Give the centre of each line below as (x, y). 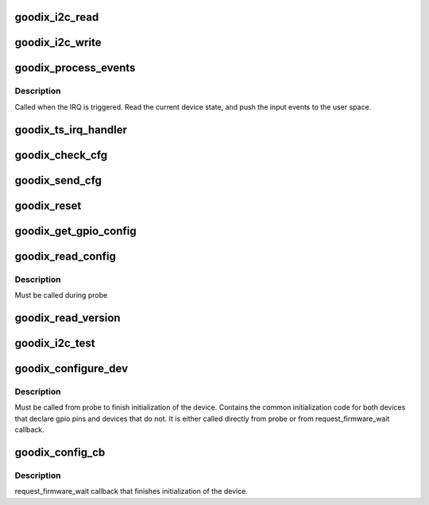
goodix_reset (48, 205)
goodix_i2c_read (57, 17)
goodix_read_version (68, 318)
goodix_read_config (66, 256)
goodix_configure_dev (71, 368)
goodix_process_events (75, 68)
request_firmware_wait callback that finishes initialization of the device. (131, 492)
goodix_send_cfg (58, 180)
